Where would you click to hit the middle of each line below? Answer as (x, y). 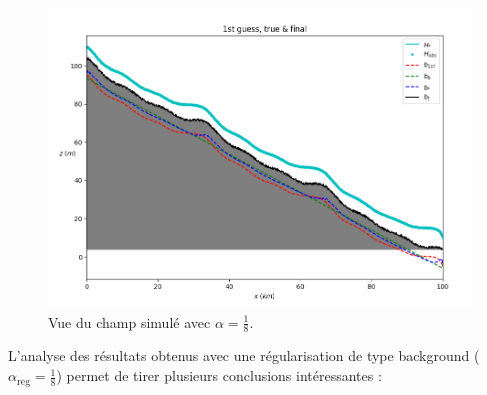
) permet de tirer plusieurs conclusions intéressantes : (219, 375)
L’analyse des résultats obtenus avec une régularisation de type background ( (244, 355)
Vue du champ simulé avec (129, 321)
